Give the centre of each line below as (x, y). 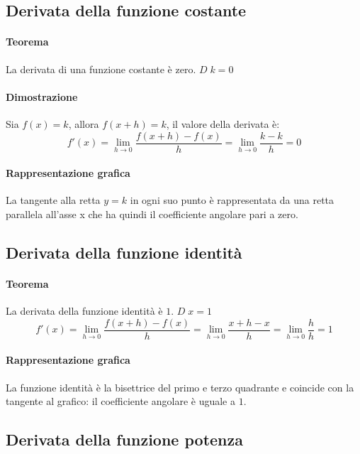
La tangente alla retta (53, 200)
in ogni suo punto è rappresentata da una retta (232, 200)
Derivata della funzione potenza (124, 439)
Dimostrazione (42, 96)
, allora (84, 123)
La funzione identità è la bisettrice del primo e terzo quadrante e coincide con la (180, 387)
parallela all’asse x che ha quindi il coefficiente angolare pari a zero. (152, 214)
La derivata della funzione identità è (84, 311)
